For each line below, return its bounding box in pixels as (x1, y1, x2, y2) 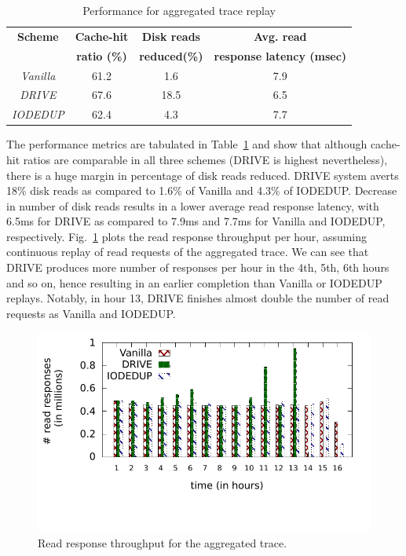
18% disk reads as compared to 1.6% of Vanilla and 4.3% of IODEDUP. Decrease (6, 182, 397, 199)
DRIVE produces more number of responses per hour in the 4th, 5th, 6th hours (6, 259, 390, 276)
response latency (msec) (214, 47, 347, 64)
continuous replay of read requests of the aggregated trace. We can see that (6, 243, 369, 260)
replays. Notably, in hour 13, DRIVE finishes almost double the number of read (6, 290, 390, 306)
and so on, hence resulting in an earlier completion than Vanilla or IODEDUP (6, 274, 382, 291)
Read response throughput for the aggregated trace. (38, 535, 287, 551)
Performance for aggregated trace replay (82, 2, 276, 18)
